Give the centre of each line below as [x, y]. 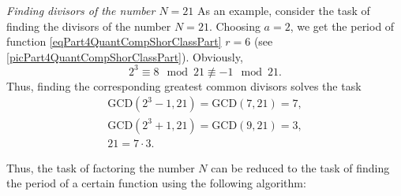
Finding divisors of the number [81, 10]
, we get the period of [342, 26]
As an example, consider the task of [284, 10]
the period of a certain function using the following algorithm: [156, 183]
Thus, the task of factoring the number [101, 167]
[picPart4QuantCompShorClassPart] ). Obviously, [125, 56]
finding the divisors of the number [89, 26]
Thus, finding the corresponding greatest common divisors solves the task [184, 85]
